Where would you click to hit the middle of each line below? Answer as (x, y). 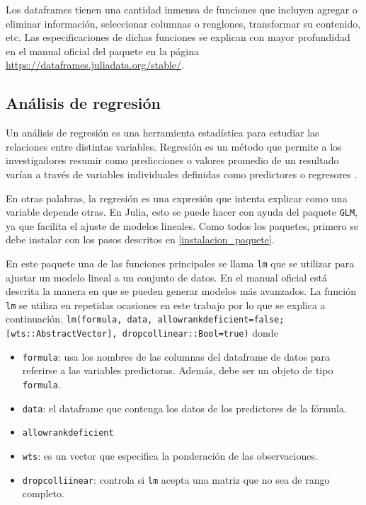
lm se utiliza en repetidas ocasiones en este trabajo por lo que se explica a (166, 304)
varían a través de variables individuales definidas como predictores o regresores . (182, 174)
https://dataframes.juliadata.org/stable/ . (95, 65)
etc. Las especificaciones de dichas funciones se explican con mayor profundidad (178, 37)
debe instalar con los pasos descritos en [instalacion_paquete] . (140, 239)
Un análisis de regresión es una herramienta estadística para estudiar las (162, 133)
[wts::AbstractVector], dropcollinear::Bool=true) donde (142, 333)
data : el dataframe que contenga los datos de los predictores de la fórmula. (184, 408)
